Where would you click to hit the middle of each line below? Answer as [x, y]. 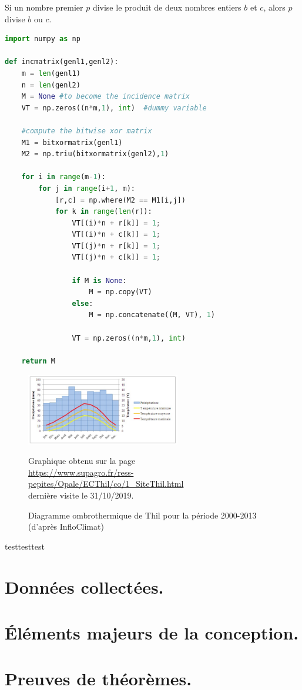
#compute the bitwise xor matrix [87, 131]
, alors [274, 7]
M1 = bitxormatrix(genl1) [72, 142]
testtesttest [25, 546]
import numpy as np [43, 39]
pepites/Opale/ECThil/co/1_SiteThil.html [106, 484]
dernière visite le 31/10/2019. [81, 495]
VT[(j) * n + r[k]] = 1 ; [116, 246]
